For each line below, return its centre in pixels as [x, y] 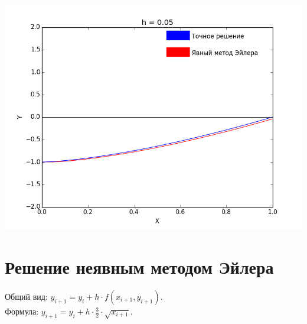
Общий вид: [26, 297]
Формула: [22, 311]
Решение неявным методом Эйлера [139, 267]
